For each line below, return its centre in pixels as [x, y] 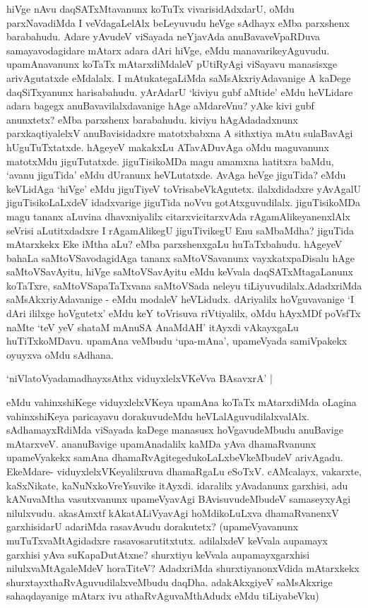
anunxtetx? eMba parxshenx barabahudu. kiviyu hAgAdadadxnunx [152, 119]
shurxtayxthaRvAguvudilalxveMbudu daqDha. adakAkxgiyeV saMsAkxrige [170, 582]
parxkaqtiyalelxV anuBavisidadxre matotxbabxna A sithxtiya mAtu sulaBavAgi [180, 133]
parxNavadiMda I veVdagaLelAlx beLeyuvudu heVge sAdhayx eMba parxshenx [178, 22]
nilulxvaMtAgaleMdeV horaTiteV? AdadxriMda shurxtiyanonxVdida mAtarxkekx [183, 568]
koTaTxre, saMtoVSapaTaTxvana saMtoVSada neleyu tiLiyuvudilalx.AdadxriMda [184, 285]
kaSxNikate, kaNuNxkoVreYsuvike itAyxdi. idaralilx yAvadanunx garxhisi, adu [177, 485]
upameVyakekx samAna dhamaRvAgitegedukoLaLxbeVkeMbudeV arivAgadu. [175, 457]
